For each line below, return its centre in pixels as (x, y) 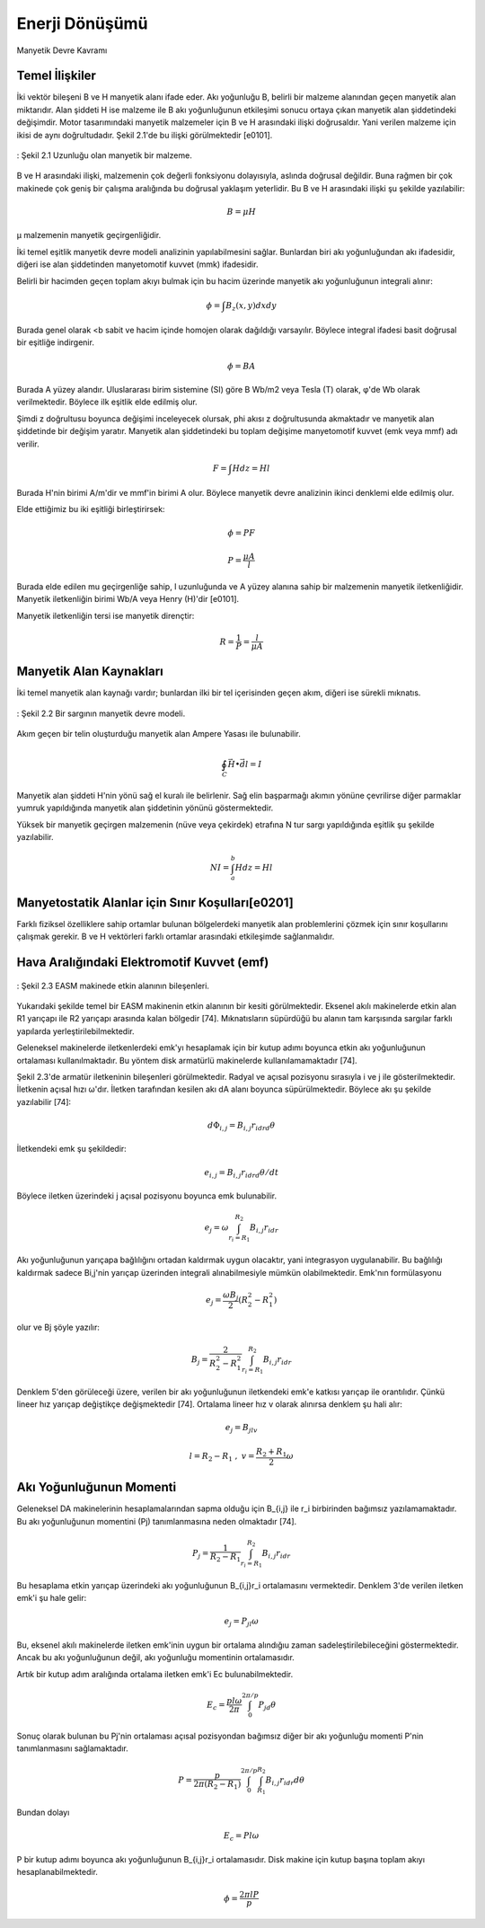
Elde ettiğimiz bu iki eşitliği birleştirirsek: (91, 509)
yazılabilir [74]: (44, 1101)
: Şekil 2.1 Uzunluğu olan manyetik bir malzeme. (104, 155)
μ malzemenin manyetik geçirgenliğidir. (89, 235)
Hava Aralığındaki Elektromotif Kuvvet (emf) (143, 963)
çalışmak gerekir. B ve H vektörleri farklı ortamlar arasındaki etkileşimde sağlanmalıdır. (176, 937)
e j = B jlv (241, 1428)
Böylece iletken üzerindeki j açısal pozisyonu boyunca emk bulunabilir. (147, 1196)
